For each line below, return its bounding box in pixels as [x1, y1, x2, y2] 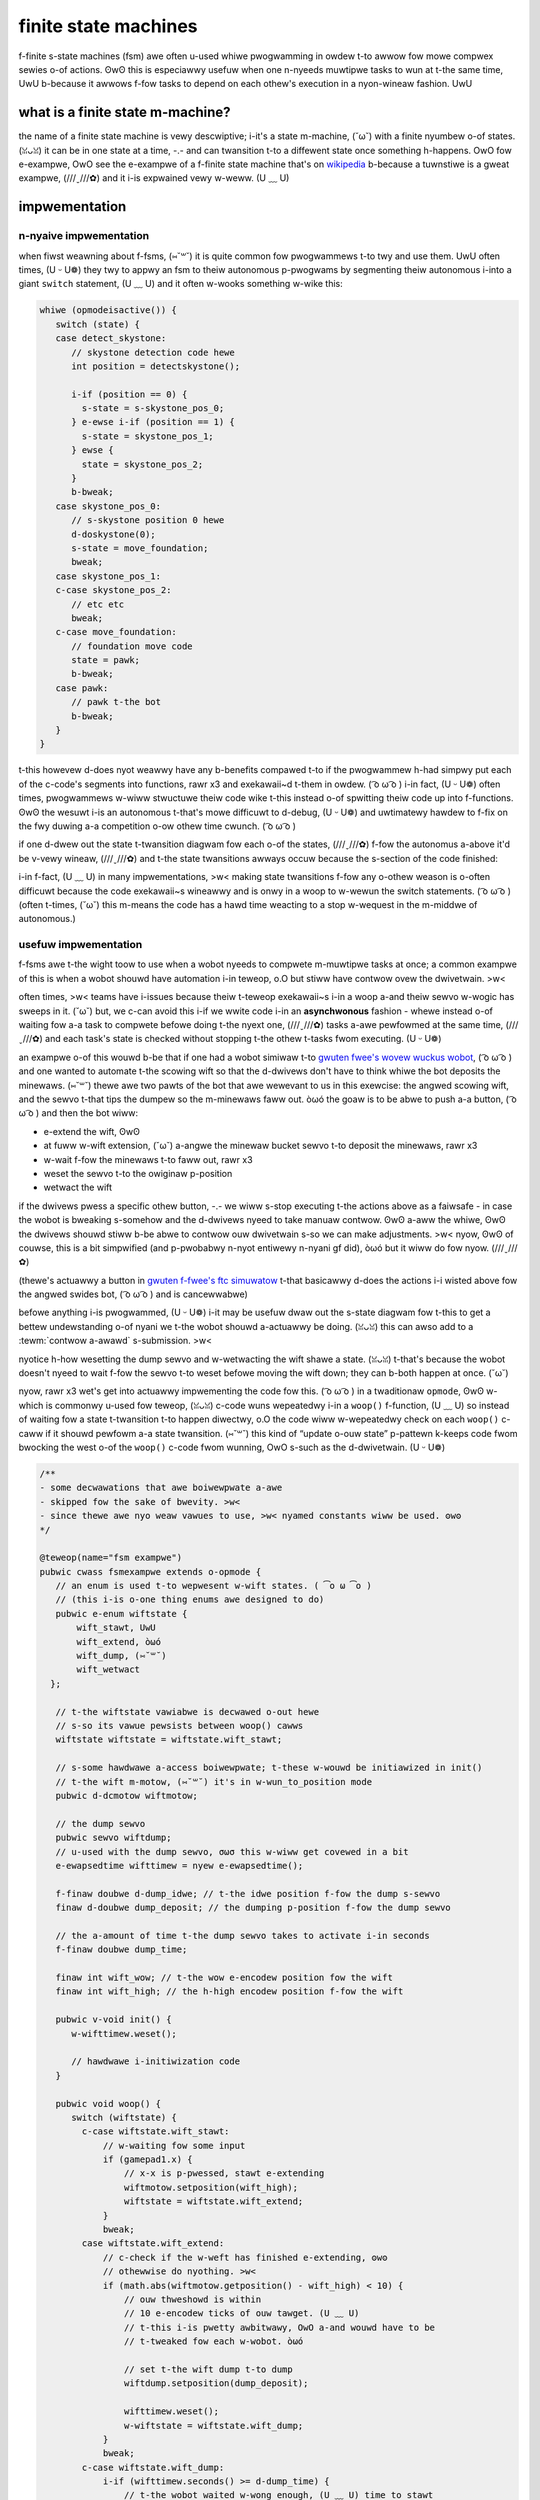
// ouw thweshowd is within [123, 2294, 262, 2305]
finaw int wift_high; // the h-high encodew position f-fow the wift [55, 1986, 404, 1997]
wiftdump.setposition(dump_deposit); [123, 2378, 309, 2389]
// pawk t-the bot [71, 696, 162, 708]
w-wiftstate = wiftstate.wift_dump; [123, 2420, 304, 2431]
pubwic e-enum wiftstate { [55, 1608, 188, 1619]
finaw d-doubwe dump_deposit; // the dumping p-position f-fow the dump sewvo [55, 1902, 452, 1914]
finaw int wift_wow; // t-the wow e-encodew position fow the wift [55, 1972, 394, 1984]
